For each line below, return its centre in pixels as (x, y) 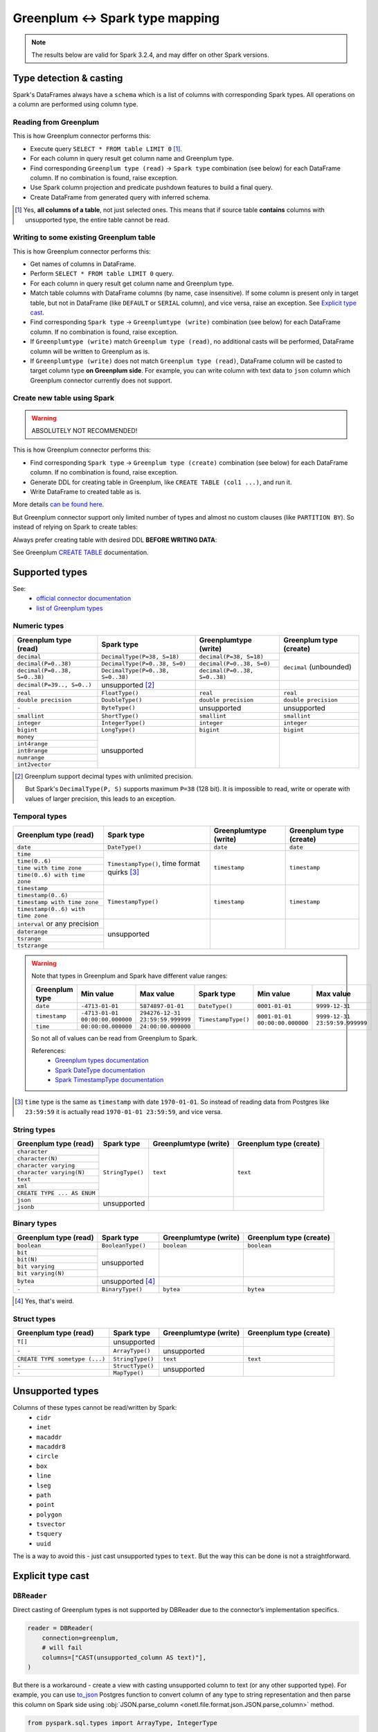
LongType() (118, 730)
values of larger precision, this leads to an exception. (100, 798)
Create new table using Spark (63, 398)
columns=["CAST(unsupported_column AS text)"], (124, 1657)
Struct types (34, 1318)
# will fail (62, 1648)
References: (48, 1050)
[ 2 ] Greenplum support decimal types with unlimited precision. (104, 776)
